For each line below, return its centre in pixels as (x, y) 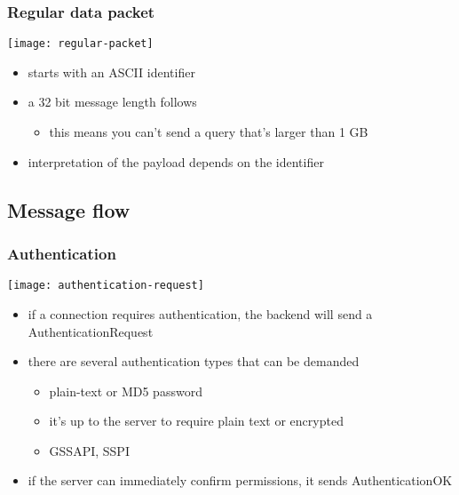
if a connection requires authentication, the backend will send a (200, 313)
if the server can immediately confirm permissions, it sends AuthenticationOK (240, 480)
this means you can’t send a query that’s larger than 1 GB (209, 132)
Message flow (69, 209)
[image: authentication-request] (106, 286)
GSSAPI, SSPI (89, 450)
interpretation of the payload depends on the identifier (176, 161)
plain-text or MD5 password (126, 391)
